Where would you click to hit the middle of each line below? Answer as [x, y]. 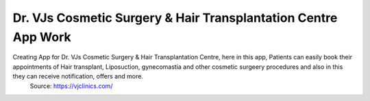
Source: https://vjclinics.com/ [71, 86]
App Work [42, 37]
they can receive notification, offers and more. [78, 76]
